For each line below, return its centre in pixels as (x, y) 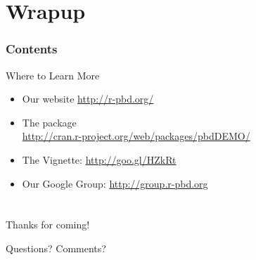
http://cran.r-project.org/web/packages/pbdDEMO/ (136, 136)
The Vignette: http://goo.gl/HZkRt (99, 159)
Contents (32, 49)
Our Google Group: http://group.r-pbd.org (115, 183)
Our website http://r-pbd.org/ (88, 99)
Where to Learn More (53, 75)
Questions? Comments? (56, 248)
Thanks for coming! (48, 225)
